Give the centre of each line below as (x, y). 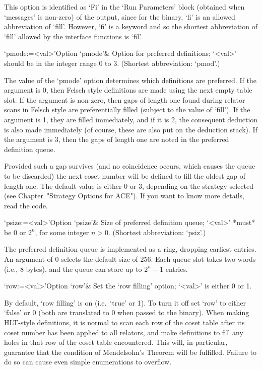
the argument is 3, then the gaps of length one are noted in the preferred (117, 139)
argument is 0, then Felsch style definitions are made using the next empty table (128, 90)
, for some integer (62, 232)
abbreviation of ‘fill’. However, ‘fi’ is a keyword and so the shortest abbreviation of (131, 26)
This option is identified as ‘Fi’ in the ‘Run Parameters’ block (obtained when (124, 7)
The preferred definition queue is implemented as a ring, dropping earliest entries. (130, 249)
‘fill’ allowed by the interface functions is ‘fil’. (73, 36)
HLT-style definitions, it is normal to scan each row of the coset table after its (124, 322)
